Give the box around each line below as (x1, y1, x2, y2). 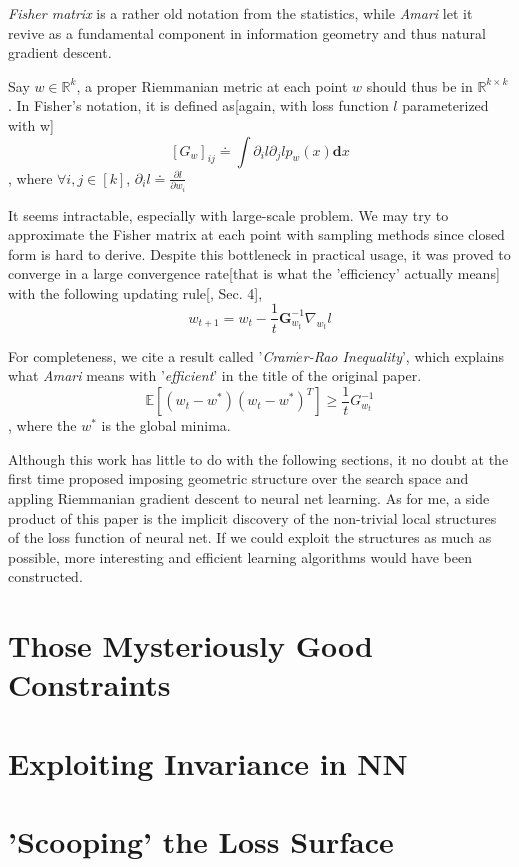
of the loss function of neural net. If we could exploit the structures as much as (8, 527, 492, 548)
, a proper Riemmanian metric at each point (76, 75, 348, 96)
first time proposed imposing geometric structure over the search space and (8, 468, 469, 489)
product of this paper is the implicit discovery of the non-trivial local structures (8, 507, 497, 528)
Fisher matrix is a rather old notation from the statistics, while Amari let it (8, 3, 473, 23)
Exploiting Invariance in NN (8, 742, 408, 783)
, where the (8, 415, 77, 436)
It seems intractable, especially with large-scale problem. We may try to (8, 204, 449, 225)
